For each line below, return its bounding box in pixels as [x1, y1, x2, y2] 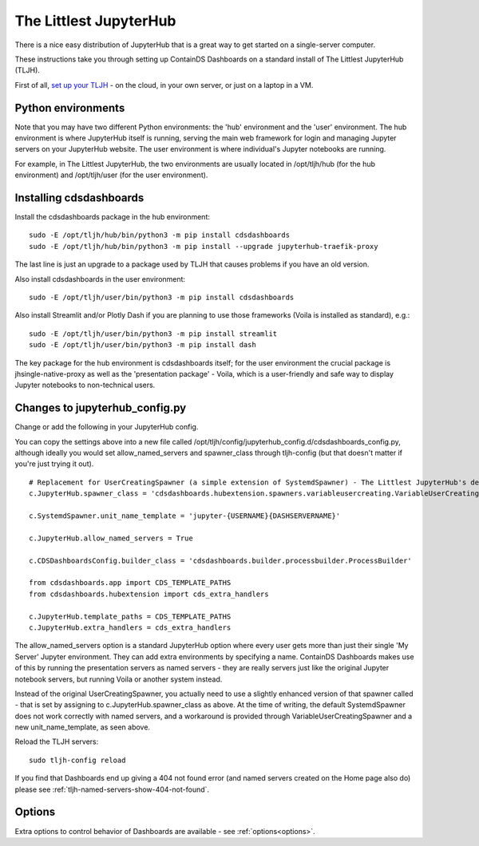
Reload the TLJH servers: [14, 737, 99, 746]
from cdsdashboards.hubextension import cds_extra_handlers [29, 589, 269, 599]
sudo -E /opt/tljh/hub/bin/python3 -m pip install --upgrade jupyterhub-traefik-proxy [29, 242, 378, 251]
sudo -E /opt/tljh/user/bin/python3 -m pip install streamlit [29, 329, 278, 338]
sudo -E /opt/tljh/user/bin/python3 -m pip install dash [29, 340, 257, 350]
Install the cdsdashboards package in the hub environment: [14, 212, 211, 222]
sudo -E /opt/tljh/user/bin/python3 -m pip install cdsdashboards [29, 293, 295, 302]
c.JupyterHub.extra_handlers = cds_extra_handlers [29, 623, 232, 632]
